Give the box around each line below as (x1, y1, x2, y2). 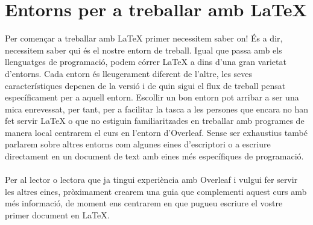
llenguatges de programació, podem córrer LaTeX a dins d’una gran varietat (5, 55, 286, 68)
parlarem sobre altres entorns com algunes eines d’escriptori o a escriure (5, 138, 271, 150)
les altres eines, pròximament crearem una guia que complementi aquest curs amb (5, 185, 307, 197)
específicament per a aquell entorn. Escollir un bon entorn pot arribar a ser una (5, 91, 299, 103)
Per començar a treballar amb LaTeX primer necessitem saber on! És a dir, (5, 32, 283, 45)
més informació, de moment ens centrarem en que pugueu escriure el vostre (5, 197, 283, 209)
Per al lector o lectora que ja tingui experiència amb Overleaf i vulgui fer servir (5, 173, 298, 186)
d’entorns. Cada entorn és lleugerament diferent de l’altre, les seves (5, 67, 253, 79)
